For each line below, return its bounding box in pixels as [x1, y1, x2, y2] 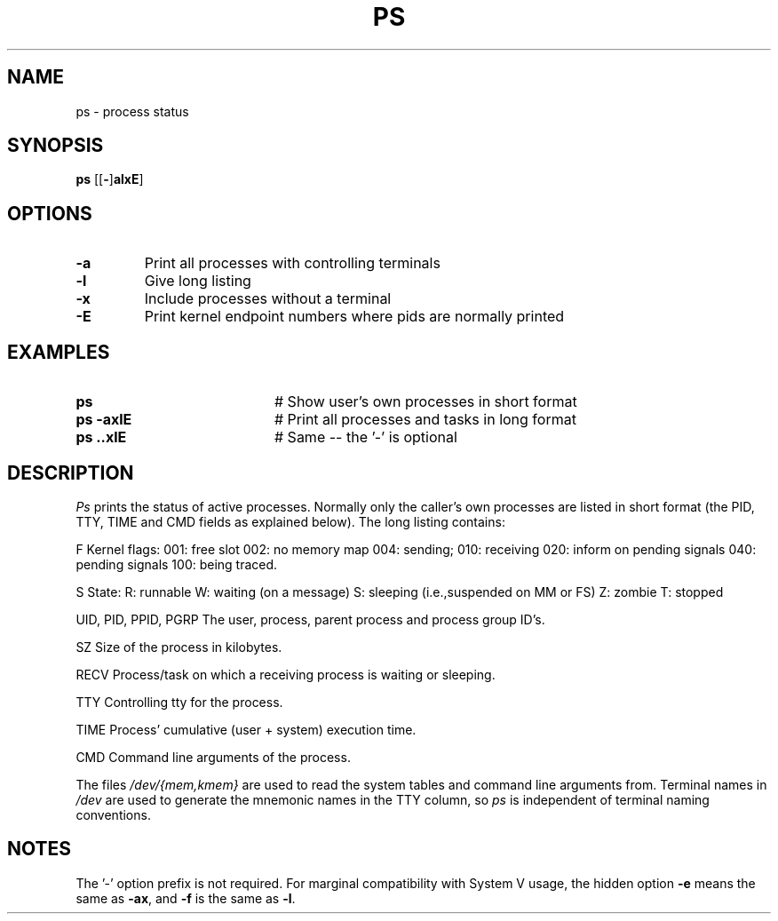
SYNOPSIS [7, 134, 104, 157]
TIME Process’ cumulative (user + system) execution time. [75, 721, 417, 737]
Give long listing [144, 272, 251, 290]
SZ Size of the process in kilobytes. [75, 639, 282, 655]
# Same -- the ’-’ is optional [274, 428, 457, 447]
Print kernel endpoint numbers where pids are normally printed [144, 307, 565, 326]
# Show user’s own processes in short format [274, 393, 577, 411]
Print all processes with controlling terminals [144, 254, 441, 273]
